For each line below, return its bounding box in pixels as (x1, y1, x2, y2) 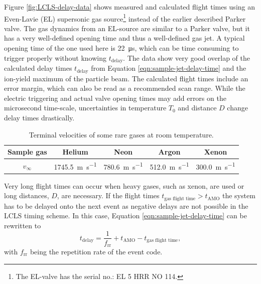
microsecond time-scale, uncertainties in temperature (4, 102, 167, 113)
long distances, (4, 190, 49, 201)
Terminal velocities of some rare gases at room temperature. (29, 129, 214, 139)
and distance (178, 102, 217, 113)
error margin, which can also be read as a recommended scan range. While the (4, 83, 245, 93)
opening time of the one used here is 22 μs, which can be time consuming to (4, 43, 239, 53)
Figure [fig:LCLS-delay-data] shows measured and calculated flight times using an (4, 2, 255, 12)
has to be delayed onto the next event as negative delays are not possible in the (4, 200, 248, 211)
